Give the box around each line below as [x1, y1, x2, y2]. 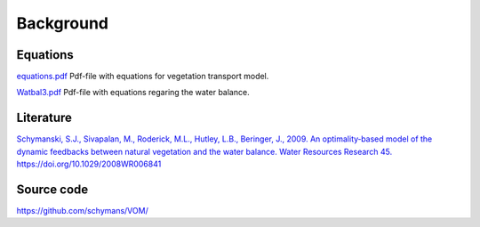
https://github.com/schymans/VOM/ [16, 206, 148, 216]
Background [16, 13, 108, 33]
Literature [16, 110, 73, 126]
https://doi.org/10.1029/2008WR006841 [16, 158, 162, 169]
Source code [16, 182, 89, 197]
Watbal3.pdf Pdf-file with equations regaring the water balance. [16, 87, 250, 98]
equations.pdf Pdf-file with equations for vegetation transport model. [16, 71, 269, 82]
